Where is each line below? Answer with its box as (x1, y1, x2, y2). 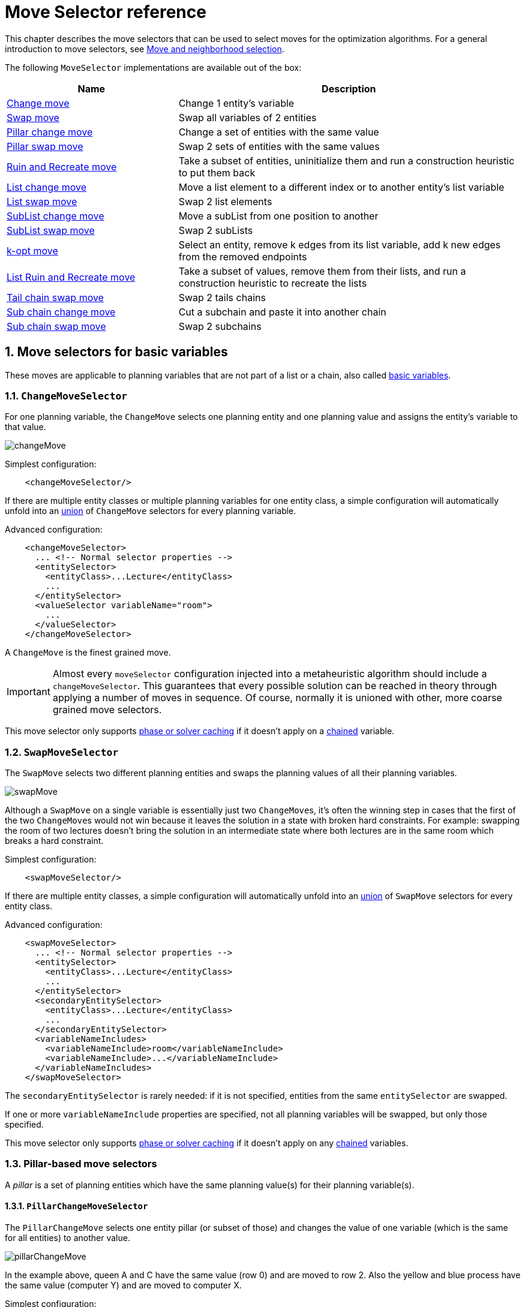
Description (322, 82, 376, 95)
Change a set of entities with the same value (178, 125, 379, 138)
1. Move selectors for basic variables (5, 344, 228, 360)
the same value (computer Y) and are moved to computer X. (5, 1280, 242, 1291)
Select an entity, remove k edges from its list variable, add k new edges (178, 238, 501, 251)
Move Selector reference (5, 2, 206, 22)
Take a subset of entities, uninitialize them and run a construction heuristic (178, 154, 515, 167)
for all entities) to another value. (5, 1233, 130, 1243)
